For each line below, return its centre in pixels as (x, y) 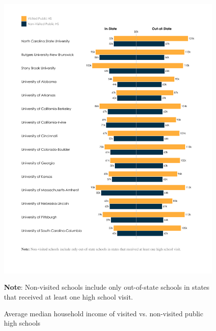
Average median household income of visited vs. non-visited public (104, 313)
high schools (22, 323)
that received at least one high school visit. (68, 297)
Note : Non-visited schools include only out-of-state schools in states (107, 287)
